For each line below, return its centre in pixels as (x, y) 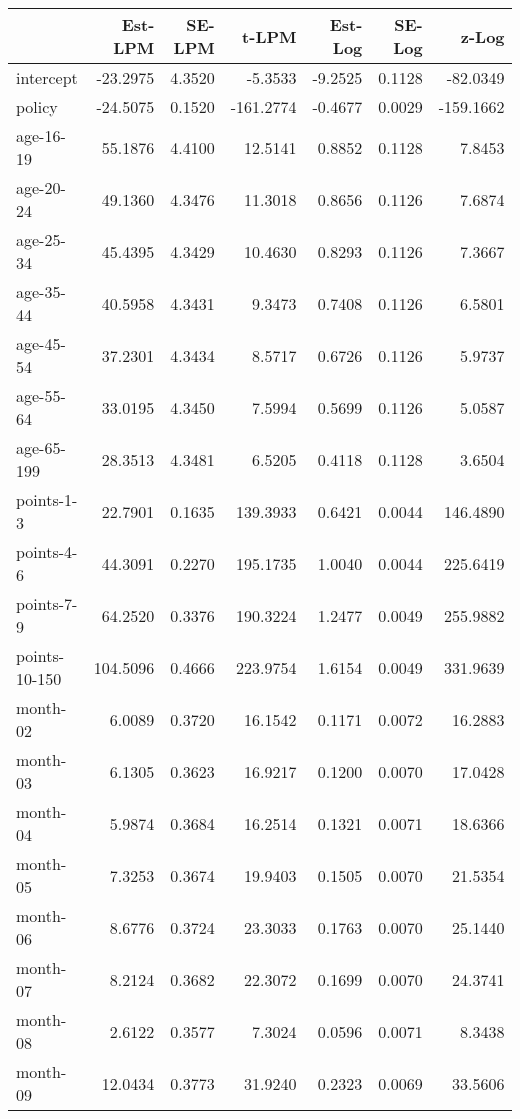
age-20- (41, 187)
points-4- (47, 551)
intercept (47, 77)
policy (37, 106)
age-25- (41, 239)
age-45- (41, 343)
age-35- (41, 291)
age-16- (41, 135)
